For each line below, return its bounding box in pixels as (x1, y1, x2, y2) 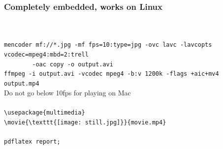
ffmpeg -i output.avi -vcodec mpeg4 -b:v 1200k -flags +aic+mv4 (4, 70, 219, 78)
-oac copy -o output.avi (32, 60, 113, 68)
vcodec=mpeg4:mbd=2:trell (4, 51, 89, 59)
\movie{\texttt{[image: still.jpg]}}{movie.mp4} (4, 119, 166, 126)
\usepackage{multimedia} (4, 109, 85, 116)
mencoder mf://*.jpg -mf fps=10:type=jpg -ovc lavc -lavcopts (4, 41, 212, 49)
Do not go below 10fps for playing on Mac (4, 87, 131, 97)
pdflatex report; (4, 138, 61, 145)
